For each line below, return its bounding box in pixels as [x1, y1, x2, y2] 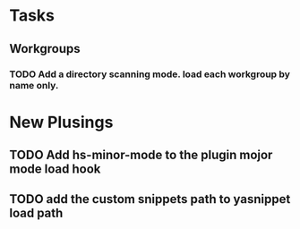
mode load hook [9, 162, 101, 177]
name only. [9, 79, 59, 91]
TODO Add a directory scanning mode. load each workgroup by [9, 68, 291, 81]
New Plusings [9, 112, 114, 132]
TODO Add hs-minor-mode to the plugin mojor [9, 148, 273, 163]
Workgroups [9, 41, 81, 56]
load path [9, 206, 64, 221]
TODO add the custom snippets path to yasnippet [9, 191, 291, 207]
